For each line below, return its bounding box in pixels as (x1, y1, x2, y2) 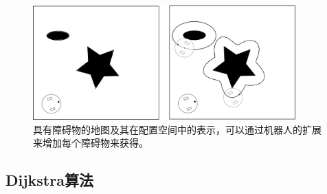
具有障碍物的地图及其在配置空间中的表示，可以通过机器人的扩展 (33, 122, 322, 136)
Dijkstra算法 (5, 169, 93, 191)
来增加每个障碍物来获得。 (33, 136, 148, 150)
